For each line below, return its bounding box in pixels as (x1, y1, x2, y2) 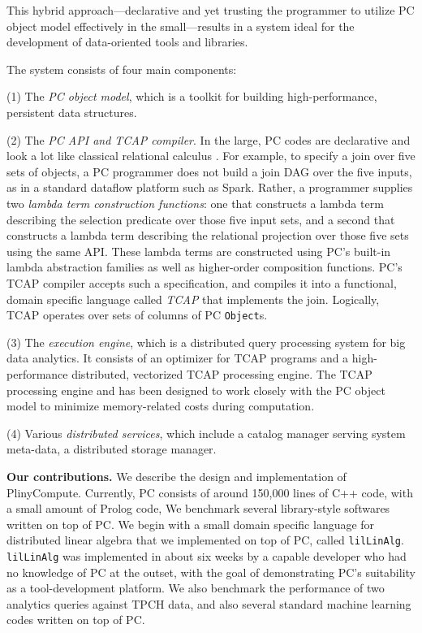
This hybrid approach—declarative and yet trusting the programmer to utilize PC (6, 2, 415, 18)
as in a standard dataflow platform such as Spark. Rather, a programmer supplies (6, 179, 413, 196)
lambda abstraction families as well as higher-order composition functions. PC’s (6, 258, 403, 275)
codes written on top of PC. (6, 611, 145, 628)
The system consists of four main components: (6, 60, 237, 77)
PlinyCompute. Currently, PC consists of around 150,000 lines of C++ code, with (6, 483, 413, 501)
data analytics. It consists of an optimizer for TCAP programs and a (6, 349, 349, 366)
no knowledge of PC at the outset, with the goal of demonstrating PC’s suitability (6, 563, 416, 580)
